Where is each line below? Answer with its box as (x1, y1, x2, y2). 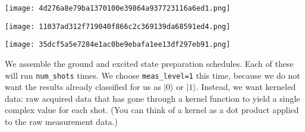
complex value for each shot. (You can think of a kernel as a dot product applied (5, 104, 299, 116)
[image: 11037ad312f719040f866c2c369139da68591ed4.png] (5, 22, 231, 31)
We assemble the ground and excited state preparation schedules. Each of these (5, 57, 294, 69)
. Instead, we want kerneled (196, 81, 296, 93)
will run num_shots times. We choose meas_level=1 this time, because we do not (5, 69, 300, 81)
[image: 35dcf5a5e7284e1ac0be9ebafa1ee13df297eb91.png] (5, 40, 231, 49)
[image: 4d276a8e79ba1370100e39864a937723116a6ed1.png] (5, 4, 231, 12)
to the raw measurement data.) (5, 115, 118, 127)
